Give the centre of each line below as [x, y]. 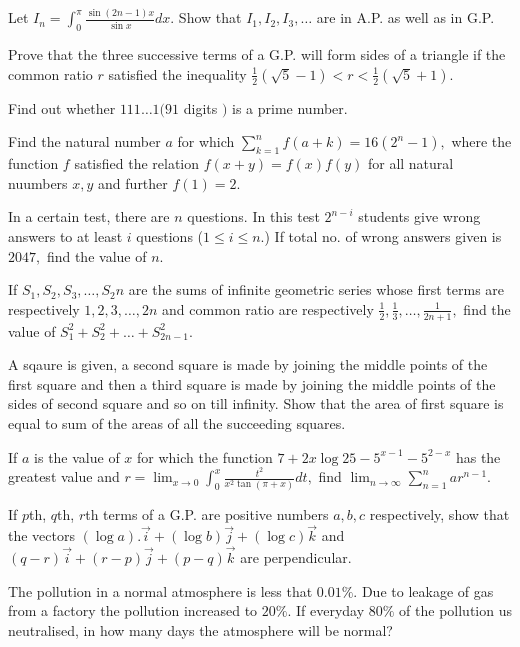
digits [200, 107]
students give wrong [419, 216]
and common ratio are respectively [268, 308]
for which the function [205, 456]
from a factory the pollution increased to [133, 610]
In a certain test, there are [89, 216]
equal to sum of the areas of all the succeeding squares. [177, 422]
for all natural [410, 163]
